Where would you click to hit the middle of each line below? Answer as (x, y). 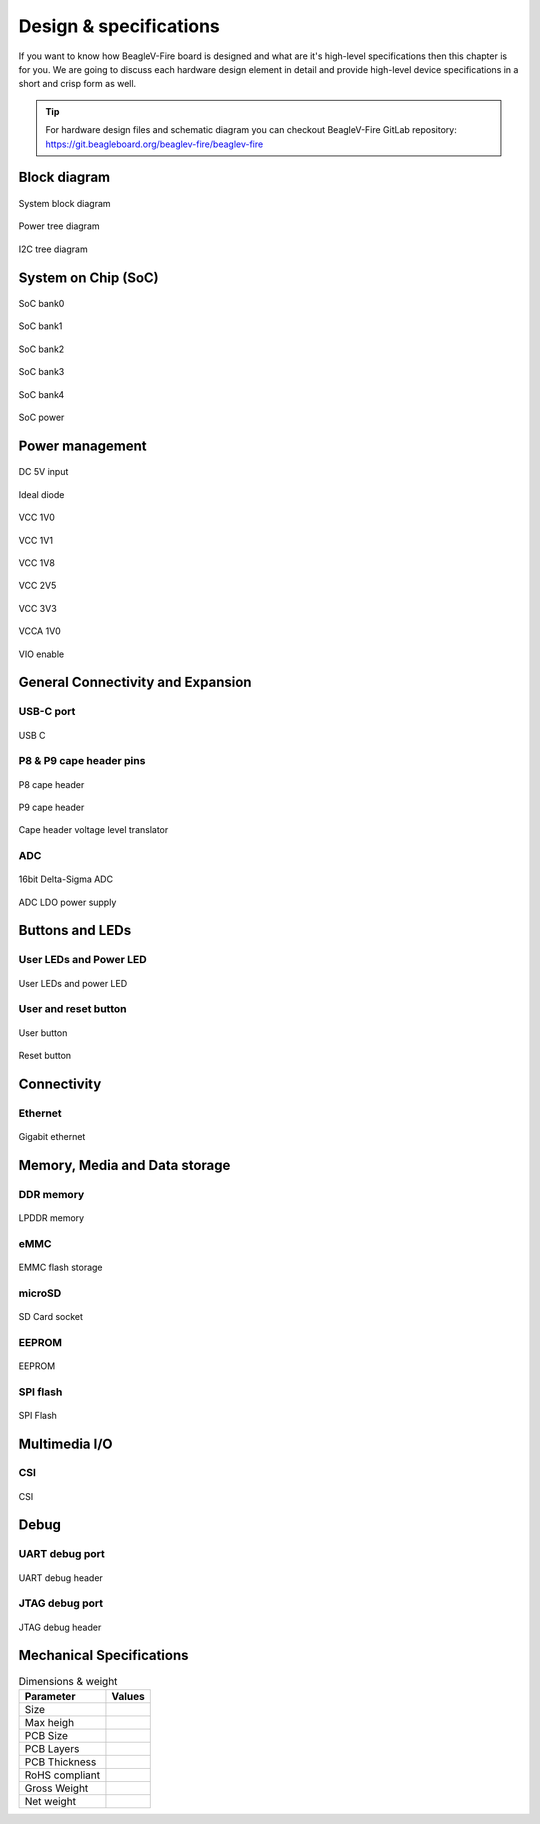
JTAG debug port (61, 1603)
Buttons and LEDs (75, 930)
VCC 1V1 (36, 540)
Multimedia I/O (66, 1443)
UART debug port (61, 1554)
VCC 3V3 (37, 608)
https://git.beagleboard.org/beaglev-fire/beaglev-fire (154, 144)
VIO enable (41, 654)
